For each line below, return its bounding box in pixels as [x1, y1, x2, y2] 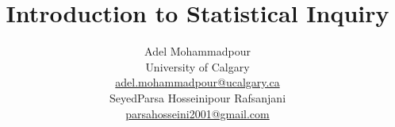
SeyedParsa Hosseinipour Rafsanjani [109, 89, 286, 106]
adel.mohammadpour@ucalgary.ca [115, 74, 280, 90]
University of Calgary [145, 58, 250, 75]
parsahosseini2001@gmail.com [125, 105, 270, 121]
